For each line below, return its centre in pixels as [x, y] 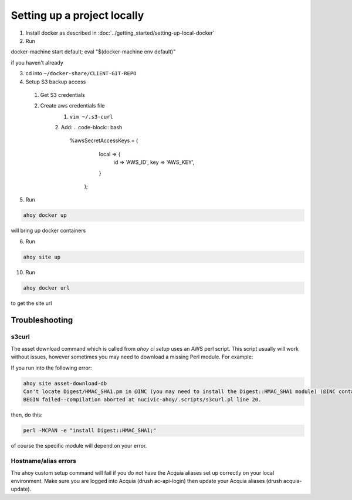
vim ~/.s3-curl [92, 117]
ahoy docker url [47, 288]
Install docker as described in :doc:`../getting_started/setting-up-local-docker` [120, 33]
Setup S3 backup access [56, 82]
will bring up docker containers [48, 231]
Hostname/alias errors [43, 461]
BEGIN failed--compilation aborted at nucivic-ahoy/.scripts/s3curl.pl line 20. [142, 400]
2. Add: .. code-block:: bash [89, 127]
